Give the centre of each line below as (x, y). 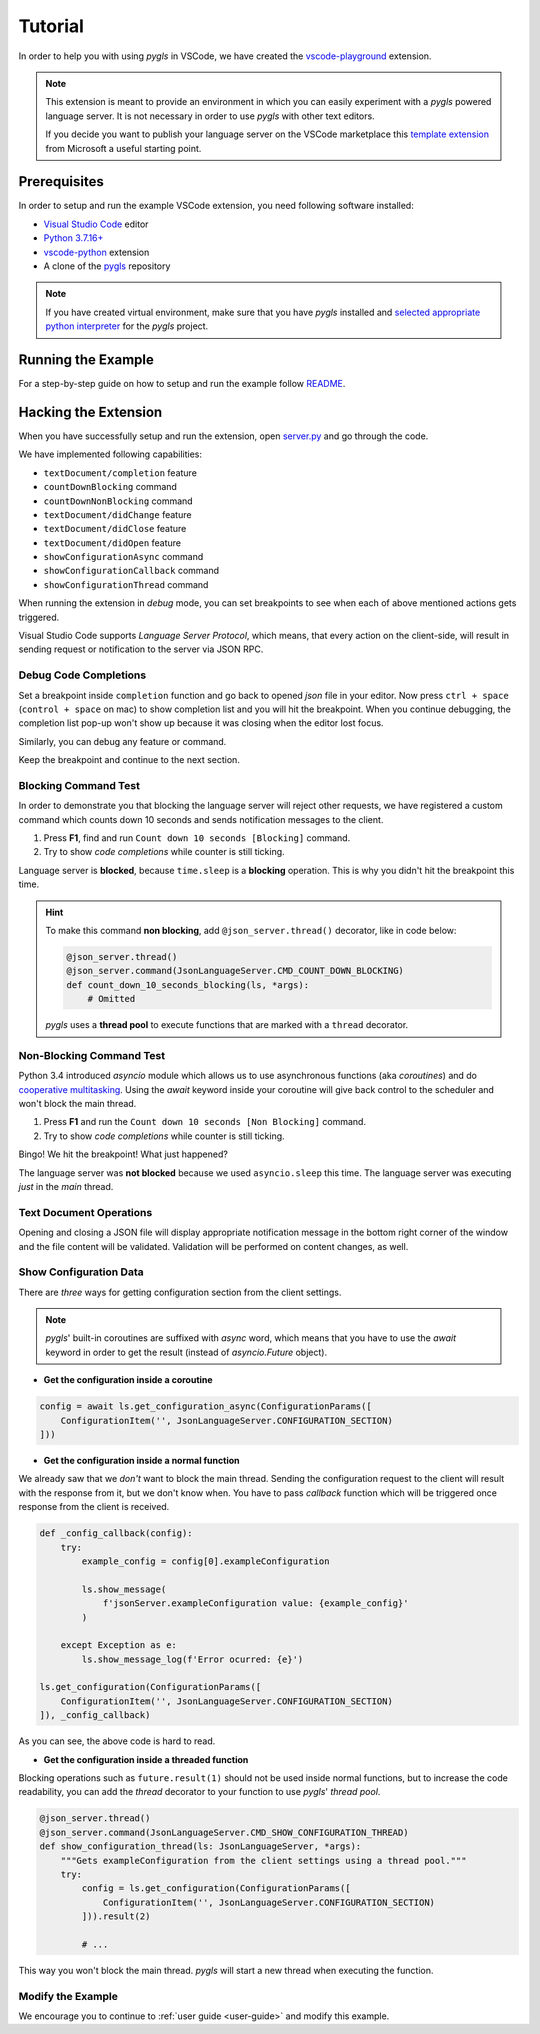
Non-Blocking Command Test (91, 1055)
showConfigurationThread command (126, 584)
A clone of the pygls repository (107, 266)
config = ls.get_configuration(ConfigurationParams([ (216, 1888)
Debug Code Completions (82, 675)
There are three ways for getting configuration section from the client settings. (180, 1292)
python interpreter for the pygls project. (127, 326)
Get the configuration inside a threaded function (146, 1759)
